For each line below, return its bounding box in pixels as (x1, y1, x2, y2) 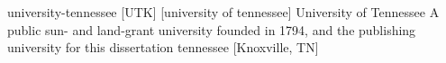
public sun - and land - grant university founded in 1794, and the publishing (7, 20, 416, 39)
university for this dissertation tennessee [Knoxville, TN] (7, 38, 319, 57)
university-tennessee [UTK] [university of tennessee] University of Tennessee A (7, 3, 440, 21)
